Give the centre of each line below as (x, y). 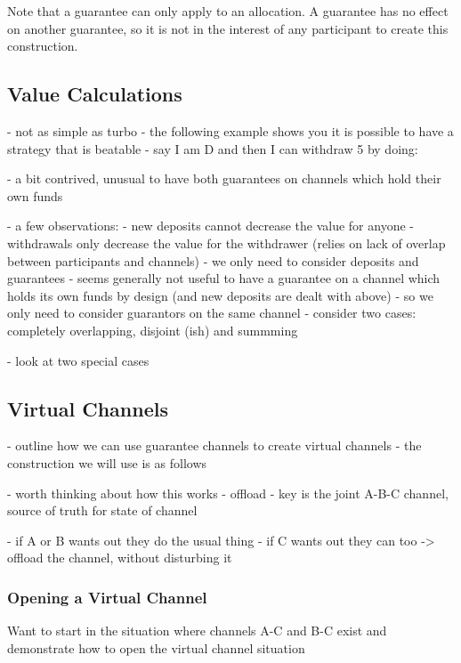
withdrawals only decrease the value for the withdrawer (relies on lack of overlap (226, 243)
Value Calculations (95, 94)
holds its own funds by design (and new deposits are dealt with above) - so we (220, 295)
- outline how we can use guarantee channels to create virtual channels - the (214, 445)
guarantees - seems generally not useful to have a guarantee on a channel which (224, 278)
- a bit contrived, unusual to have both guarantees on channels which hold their (224, 178)
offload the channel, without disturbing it (120, 558)
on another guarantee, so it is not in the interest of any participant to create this (228, 28)
